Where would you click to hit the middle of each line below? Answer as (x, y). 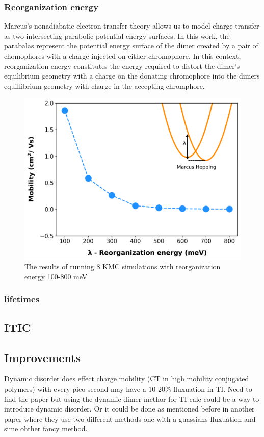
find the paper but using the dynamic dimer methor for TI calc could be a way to (132, 399)
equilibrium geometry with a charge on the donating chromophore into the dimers (132, 76)
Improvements (43, 357)
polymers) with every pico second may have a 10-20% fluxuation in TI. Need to (128, 388)
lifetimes (22, 299)
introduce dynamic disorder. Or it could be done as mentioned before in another (129, 409)
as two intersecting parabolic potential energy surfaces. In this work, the (117, 35)
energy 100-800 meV (56, 276)
